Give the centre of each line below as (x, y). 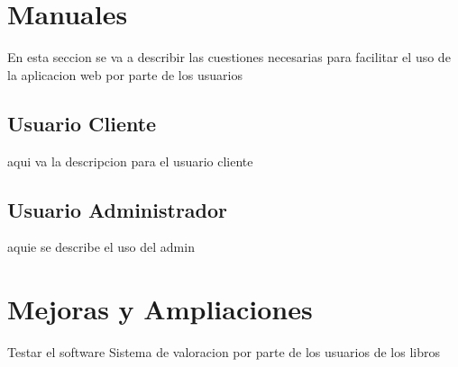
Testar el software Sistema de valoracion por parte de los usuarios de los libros (224, 352)
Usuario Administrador (118, 209)
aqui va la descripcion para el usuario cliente (130, 161)
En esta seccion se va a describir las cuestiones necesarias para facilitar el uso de (229, 57)
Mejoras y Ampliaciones (160, 309)
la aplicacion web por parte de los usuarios (125, 74)
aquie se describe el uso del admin (101, 247)
